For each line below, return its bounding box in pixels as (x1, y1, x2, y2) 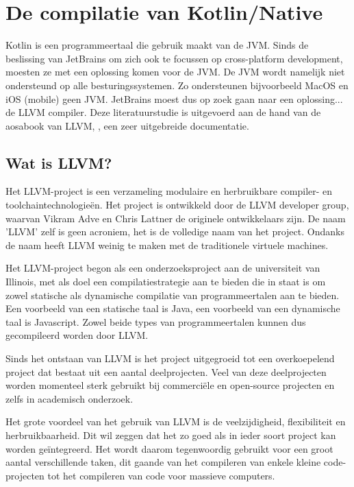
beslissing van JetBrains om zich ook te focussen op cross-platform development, (5, 51, 343, 65)
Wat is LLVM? (5, 152, 112, 173)
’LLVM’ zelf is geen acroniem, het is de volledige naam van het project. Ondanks (5, 224, 344, 239)
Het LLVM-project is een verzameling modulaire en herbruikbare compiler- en (5, 184, 333, 198)
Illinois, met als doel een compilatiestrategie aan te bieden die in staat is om (5, 274, 326, 289)
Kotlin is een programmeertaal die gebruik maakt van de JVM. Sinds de (5, 38, 309, 52)
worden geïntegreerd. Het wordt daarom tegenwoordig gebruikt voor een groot (5, 441, 333, 455)
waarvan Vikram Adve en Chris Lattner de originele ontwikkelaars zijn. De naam (5, 211, 346, 225)
